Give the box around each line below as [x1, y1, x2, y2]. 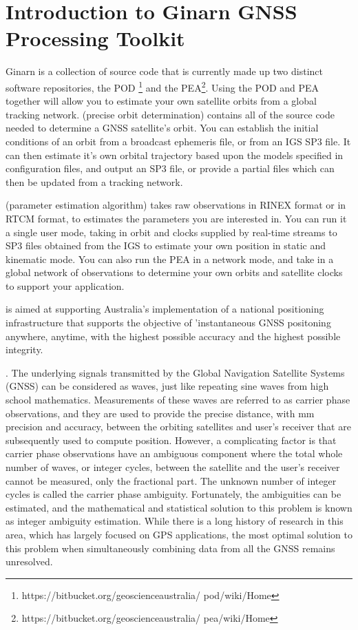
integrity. [6, 342, 43, 357]
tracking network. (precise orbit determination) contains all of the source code [6, 107, 335, 121]
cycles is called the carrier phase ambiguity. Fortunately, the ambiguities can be [6, 487, 341, 501]
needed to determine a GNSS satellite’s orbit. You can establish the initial [6, 120, 319, 135]
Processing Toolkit [6, 24, 185, 52]
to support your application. [6, 278, 125, 293]
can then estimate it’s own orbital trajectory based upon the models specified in [6, 147, 344, 162]
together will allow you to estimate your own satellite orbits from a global [6, 94, 317, 108]
